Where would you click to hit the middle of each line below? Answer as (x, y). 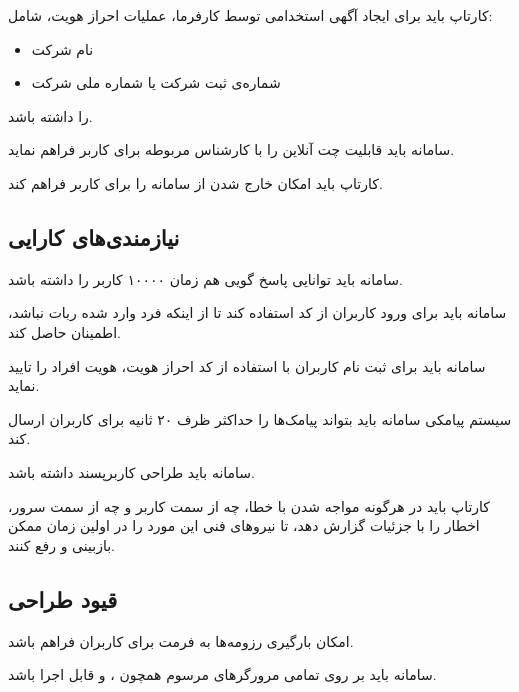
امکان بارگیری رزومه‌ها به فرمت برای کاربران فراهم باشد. (181, 640)
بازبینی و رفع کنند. (61, 544)
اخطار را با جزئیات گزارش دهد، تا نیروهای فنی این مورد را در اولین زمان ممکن (244, 525)
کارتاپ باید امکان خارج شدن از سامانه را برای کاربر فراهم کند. (195, 182)
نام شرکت (62, 48)
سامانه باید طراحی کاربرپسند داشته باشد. (131, 471)
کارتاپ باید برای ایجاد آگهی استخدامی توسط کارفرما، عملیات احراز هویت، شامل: (250, 15)
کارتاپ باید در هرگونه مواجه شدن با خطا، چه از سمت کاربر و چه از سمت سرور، (249, 505)
